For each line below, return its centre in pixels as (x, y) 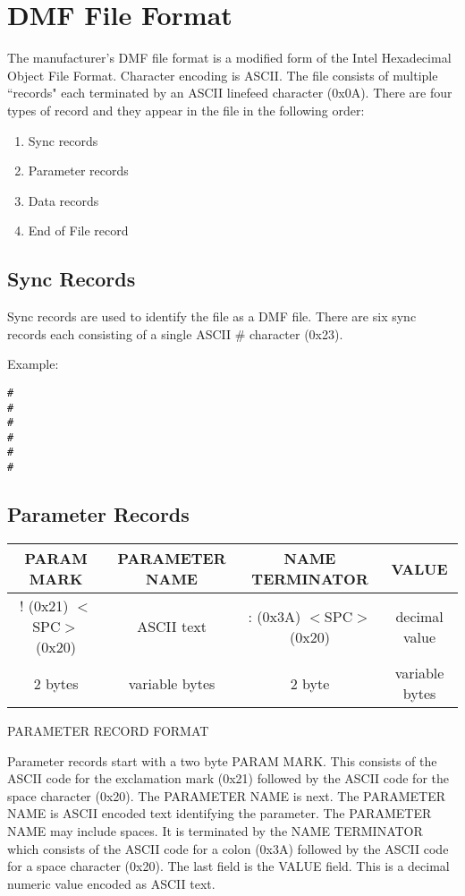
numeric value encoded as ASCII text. (111, 883)
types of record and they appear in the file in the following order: (186, 110)
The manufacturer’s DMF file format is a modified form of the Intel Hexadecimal (229, 58)
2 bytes (56, 683)
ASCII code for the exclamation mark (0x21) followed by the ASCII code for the (228, 778)
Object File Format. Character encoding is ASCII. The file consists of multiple (223, 75)
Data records (63, 200)
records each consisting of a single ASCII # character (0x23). (175, 333)
